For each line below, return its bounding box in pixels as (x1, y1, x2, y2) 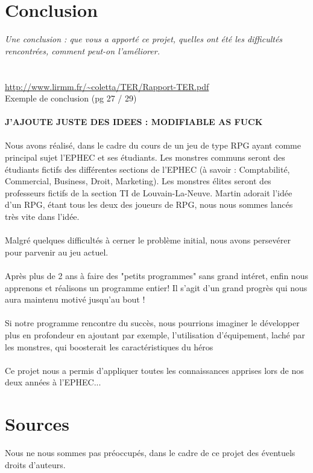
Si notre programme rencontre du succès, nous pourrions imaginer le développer (5, 317, 300, 329)
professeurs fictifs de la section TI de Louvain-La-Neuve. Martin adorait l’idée (5, 186, 292, 199)
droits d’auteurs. (5, 458, 66, 471)
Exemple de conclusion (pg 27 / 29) (5, 92, 137, 105)
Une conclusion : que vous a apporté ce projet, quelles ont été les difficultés (5, 33, 283, 45)
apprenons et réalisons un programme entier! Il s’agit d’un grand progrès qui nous (5, 281, 308, 294)
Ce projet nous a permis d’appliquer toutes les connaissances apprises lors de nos (5, 364, 304, 376)
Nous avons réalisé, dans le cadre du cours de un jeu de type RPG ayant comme (5, 139, 301, 152)
